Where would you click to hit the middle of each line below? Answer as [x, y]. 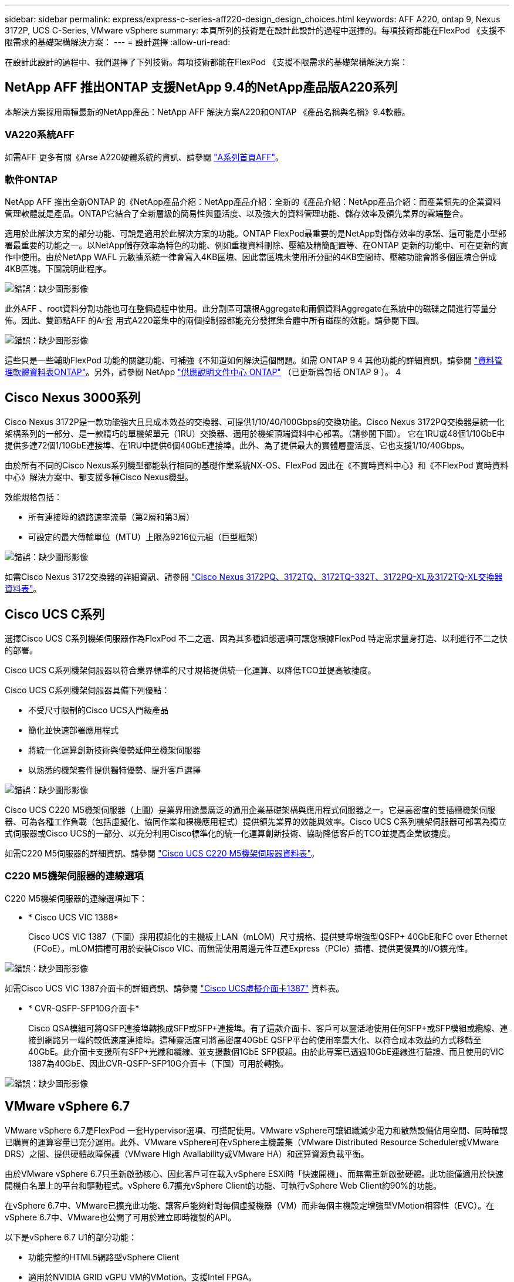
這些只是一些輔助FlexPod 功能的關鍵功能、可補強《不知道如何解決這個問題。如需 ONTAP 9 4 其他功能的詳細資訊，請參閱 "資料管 [254, 360]
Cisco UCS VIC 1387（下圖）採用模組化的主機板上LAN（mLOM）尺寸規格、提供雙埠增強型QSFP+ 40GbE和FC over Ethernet [268, 936]
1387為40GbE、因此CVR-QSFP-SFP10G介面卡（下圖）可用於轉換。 [158, 1063]
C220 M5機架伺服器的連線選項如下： [76, 898]
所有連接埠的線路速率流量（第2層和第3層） [111, 517]
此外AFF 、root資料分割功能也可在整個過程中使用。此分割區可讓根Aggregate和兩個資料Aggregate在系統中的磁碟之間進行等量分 [251, 309]
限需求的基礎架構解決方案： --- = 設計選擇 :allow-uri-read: [118, 42]
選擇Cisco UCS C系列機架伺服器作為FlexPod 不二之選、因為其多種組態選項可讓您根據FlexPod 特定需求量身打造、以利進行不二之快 [256, 639]
